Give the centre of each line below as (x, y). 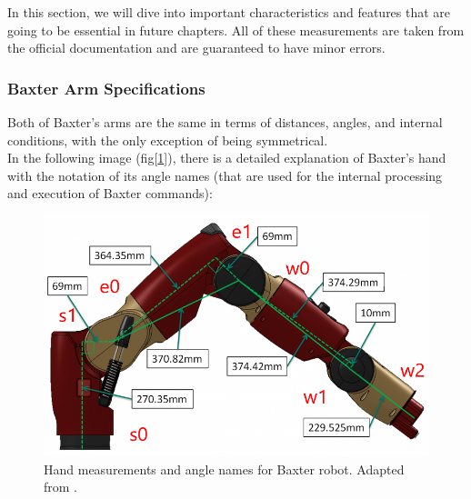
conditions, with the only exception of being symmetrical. (168, 140)
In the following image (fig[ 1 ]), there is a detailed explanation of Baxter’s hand (227, 158)
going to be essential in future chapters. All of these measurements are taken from (236, 30)
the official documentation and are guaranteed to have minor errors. (196, 48)
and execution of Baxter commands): (110, 193)
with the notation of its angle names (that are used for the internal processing (225, 175)
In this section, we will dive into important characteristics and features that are (229, 12)
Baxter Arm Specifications (106, 88)
